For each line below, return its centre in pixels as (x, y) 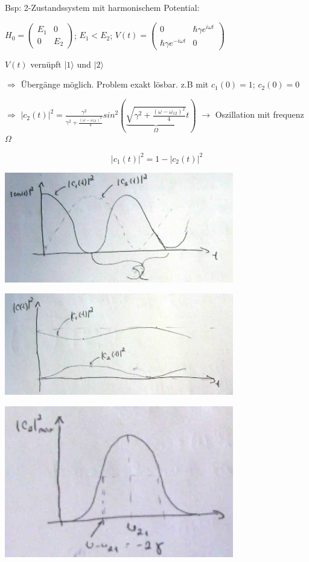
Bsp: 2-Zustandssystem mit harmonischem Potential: (102, 7)
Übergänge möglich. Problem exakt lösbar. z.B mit (115, 84)
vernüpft (46, 64)
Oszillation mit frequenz (260, 114)
